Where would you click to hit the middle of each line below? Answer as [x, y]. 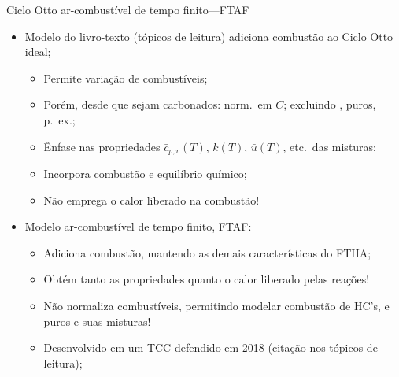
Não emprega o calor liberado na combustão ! [151, 200]
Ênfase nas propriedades [102, 146]
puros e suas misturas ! [97, 321]
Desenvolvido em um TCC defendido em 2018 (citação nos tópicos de [211, 347]
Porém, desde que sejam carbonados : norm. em [158, 104]
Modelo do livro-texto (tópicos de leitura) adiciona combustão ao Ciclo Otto [209, 36]
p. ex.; [59, 119]
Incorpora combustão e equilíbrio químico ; [145, 174]
